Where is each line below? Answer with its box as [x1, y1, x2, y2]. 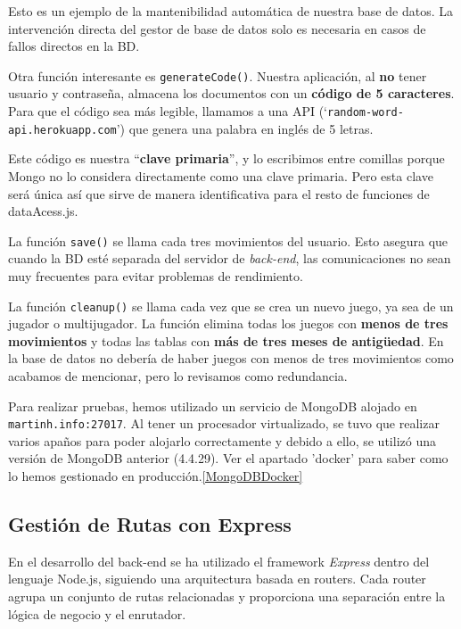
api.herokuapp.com [8, 123, 117, 137]
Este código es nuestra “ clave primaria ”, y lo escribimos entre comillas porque [8, 149, 445, 168]
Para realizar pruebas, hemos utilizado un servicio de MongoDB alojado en [8, 396, 417, 415]
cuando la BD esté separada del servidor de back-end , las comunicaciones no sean [8, 249, 451, 268]
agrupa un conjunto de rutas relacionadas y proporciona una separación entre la [8, 587, 446, 606]
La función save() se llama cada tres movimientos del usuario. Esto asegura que [8, 231, 449, 250]
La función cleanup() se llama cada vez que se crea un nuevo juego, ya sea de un [8, 296, 454, 315]
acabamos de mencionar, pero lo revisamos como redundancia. [8, 367, 348, 385]
